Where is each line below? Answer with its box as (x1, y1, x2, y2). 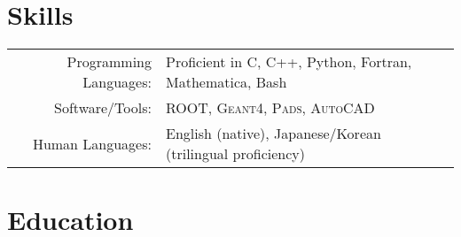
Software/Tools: (54, 97, 152, 119)
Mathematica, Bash (165, 72, 287, 93)
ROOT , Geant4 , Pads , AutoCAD (165, 97, 375, 119)
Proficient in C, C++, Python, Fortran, (165, 51, 412, 73)
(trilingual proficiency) (165, 143, 306, 164)
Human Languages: (32, 133, 152, 154)
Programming (66, 51, 152, 73)
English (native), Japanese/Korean (165, 123, 381, 144)
